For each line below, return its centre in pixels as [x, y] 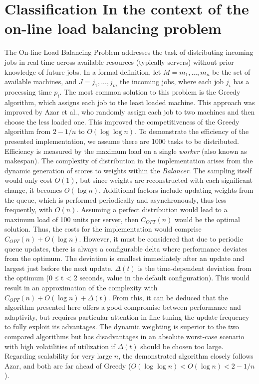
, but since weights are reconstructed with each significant [164, 180]
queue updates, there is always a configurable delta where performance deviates [126, 248]
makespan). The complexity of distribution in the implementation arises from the [129, 161]
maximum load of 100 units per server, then [72, 219]
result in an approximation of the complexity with [81, 287]
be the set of [231, 71]
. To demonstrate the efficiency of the [192, 131]
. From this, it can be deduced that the [168, 297]
